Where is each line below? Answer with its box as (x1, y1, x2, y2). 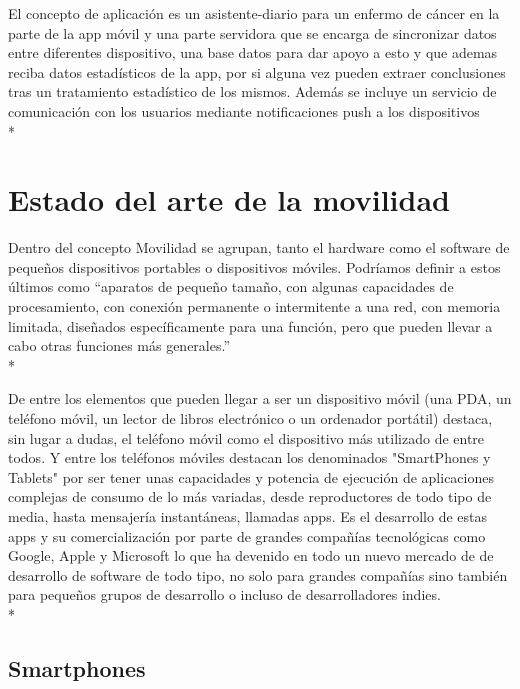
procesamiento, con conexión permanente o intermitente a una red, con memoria (8, 296, 501, 317)
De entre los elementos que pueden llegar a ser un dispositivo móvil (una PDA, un (8, 388, 512, 409)
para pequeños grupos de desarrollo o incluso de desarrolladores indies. (8, 584, 441, 605)
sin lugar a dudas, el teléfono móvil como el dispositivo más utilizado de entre (8, 427, 485, 448)
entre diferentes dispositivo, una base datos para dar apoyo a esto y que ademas (8, 42, 498, 63)
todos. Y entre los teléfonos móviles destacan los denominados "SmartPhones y (8, 447, 491, 468)
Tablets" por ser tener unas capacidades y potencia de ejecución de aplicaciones (8, 466, 494, 487)
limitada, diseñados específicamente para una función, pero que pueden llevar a (8, 315, 493, 336)
